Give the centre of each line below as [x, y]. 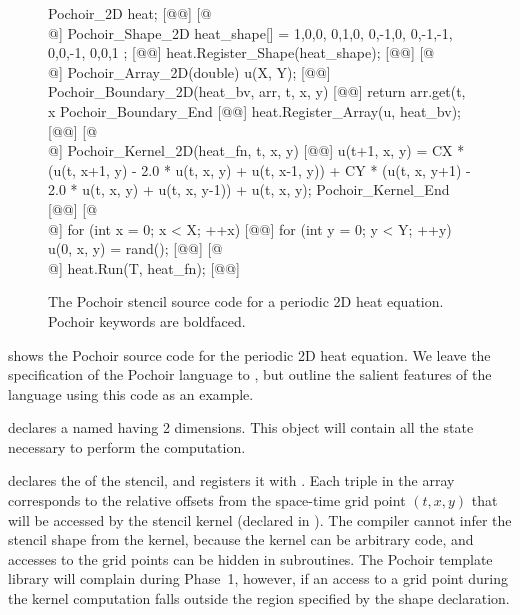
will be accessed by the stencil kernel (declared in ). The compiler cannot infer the [260, 519]
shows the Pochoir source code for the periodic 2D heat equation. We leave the [249, 354]
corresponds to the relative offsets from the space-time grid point [207, 500]
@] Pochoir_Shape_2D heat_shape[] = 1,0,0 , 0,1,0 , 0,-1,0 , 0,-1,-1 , [250, 32]
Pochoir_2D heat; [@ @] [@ [130, 13]
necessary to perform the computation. [127, 446]
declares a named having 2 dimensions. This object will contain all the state [241, 427]
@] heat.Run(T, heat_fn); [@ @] [144, 267]
